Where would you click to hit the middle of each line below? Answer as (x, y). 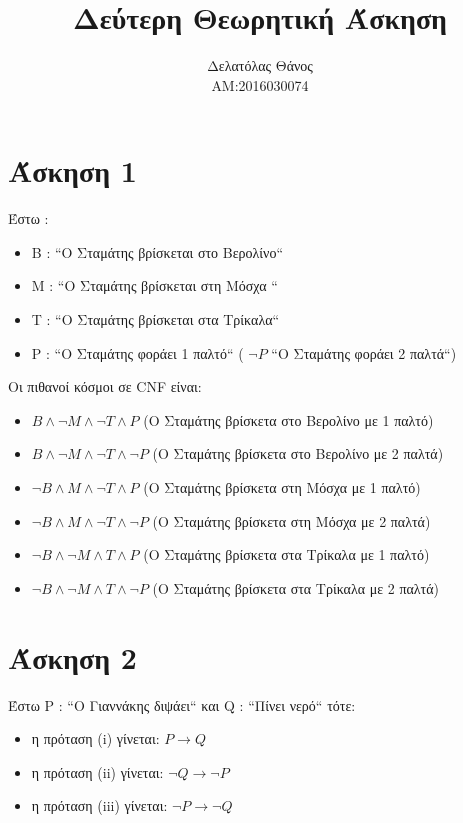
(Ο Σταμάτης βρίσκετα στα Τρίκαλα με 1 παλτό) (286, 554)
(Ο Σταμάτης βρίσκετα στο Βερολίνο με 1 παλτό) (288, 419)
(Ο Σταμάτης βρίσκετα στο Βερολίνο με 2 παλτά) (298, 453)
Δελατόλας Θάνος (260, 65)
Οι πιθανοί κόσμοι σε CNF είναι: (105, 386)
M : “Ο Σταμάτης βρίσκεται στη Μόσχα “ (154, 285)
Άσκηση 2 (72, 656)
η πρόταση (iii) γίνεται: (99, 805)
